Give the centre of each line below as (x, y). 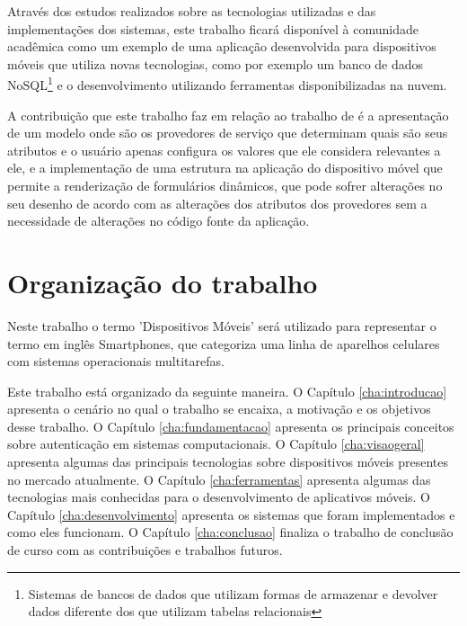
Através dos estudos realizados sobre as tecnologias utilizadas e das (192, 11)
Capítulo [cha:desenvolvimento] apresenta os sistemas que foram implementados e (231, 514)
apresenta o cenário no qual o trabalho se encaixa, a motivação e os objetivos (219, 409)
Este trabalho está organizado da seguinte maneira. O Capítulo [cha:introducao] (227, 391)
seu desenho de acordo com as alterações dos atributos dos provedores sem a (217, 203)
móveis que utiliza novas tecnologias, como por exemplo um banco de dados (216, 63)
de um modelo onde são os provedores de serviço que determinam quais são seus (228, 133)
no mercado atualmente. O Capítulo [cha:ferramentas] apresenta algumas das (219, 479)
